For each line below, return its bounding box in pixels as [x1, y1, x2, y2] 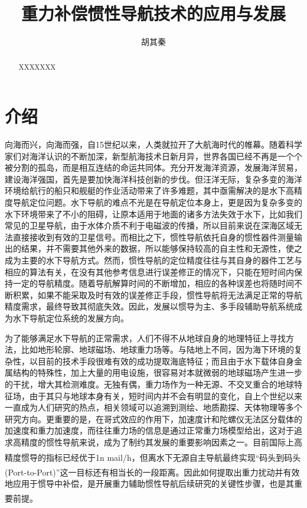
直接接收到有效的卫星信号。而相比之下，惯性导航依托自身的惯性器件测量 [12, 230, 294, 243]
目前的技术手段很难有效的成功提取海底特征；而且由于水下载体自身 [37, 354, 294, 367]
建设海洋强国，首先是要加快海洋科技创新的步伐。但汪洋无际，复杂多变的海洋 [5, 172, 302, 185]
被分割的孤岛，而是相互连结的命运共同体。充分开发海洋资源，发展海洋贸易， [5, 161, 302, 174]
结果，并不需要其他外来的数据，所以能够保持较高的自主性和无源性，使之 [21, 242, 302, 255]
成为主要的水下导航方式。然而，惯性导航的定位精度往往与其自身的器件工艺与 [5, 254, 302, 266]
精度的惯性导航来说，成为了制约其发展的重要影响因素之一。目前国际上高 [21, 435, 302, 448]
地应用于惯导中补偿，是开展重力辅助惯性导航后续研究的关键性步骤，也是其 [5, 477, 294, 489]
